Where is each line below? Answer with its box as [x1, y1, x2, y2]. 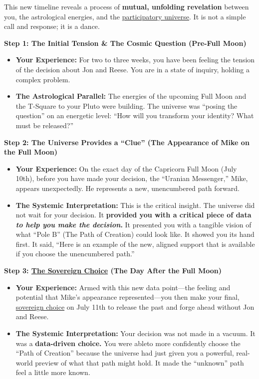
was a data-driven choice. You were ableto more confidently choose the [15, 338, 241, 348]
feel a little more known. [15, 367, 90, 378]
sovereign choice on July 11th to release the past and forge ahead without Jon [15, 301, 255, 312]
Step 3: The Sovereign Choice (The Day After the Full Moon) [4, 265, 222, 276]
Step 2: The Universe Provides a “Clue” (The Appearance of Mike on [4, 137, 250, 147]
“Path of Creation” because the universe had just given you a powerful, [15, 348, 234, 358]
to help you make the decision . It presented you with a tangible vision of [15, 219, 252, 229]
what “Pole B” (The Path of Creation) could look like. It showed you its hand [15, 229, 255, 239]
